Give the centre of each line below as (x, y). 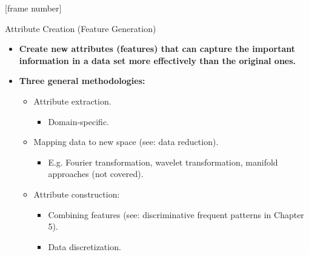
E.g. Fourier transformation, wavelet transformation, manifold (163, 162)
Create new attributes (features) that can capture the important (157, 49)
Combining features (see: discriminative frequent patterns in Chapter (176, 214)
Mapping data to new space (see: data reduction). (126, 142)
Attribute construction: (77, 194)
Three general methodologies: (82, 81)
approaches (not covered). (96, 174)
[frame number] (33, 8)
